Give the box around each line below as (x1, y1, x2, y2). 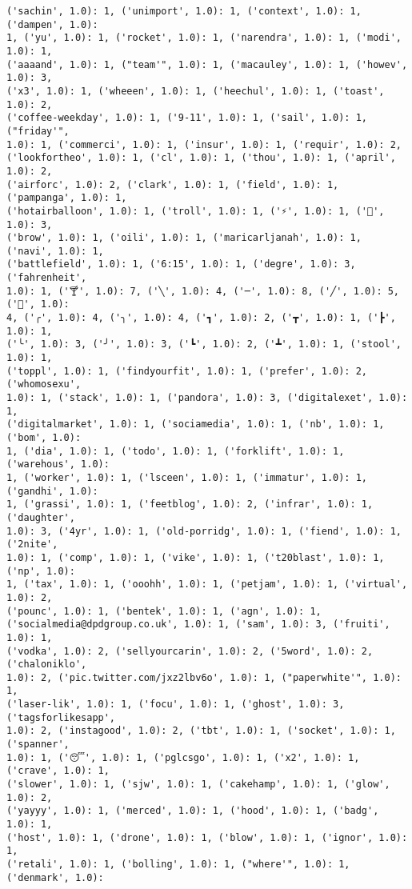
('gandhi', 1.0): (6, 485, 98, 497)
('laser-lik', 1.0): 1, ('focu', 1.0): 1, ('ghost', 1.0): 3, (6, 699, 345, 711)
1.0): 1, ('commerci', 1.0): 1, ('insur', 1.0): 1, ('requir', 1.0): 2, (6, 138, 402, 150)
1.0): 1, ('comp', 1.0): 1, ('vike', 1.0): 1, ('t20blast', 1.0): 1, (6, 551, 385, 563)
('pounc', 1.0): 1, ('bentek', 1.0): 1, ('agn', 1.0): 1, (6, 605, 322, 617)
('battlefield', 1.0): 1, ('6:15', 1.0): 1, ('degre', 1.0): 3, (6, 258, 356, 270)
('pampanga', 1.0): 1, (6, 192, 127, 204)
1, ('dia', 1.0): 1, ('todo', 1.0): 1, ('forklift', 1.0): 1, (6, 445, 345, 457)
